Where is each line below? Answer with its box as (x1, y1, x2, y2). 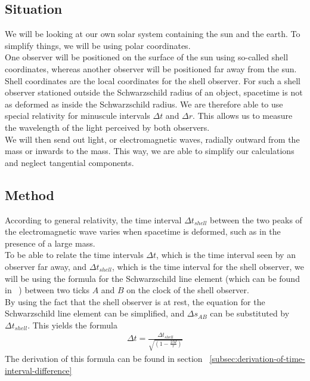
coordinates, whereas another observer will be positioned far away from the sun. (5, 62, 297, 75)
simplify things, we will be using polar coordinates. (5, 39, 191, 51)
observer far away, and (5, 260, 87, 272)
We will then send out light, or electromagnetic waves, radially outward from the (5, 133, 300, 145)
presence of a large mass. (5, 236, 95, 249)
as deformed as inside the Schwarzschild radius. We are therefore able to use (5, 97, 283, 110)
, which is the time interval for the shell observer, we (111, 260, 304, 272)
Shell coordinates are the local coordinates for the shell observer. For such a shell (5, 74, 300, 87)
